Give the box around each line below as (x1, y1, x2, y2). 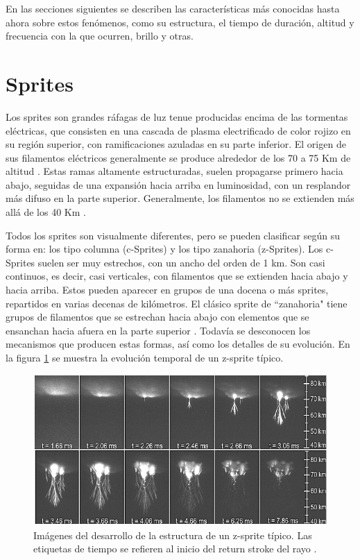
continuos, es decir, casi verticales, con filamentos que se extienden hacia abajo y (6, 269, 348, 283)
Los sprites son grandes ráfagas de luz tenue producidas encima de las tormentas (6, 109, 348, 124)
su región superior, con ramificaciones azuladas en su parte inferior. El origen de (6, 137, 346, 151)
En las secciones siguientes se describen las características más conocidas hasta (6, 1, 340, 15)
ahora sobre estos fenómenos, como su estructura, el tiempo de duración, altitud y (6, 15, 354, 29)
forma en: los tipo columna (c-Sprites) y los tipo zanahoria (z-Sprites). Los (6, 241, 323, 256)
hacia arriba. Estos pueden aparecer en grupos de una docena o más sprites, (6, 282, 329, 297)
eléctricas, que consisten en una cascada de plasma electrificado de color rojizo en (6, 123, 351, 137)
